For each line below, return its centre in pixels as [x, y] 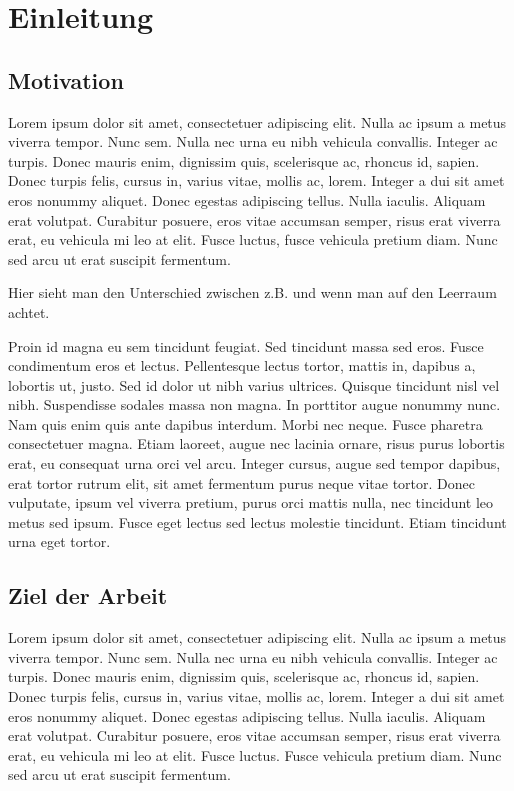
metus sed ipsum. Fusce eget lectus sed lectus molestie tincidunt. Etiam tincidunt [257, 521]
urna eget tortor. [59, 541]
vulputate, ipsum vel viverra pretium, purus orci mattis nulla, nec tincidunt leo [251, 502]
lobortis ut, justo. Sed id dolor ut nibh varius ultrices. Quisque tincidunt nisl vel [254, 384]
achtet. [29, 311]
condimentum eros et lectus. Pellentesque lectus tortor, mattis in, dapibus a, [242, 365]
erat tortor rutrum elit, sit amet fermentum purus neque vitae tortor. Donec [241, 482]
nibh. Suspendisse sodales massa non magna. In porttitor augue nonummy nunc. [254, 404]
